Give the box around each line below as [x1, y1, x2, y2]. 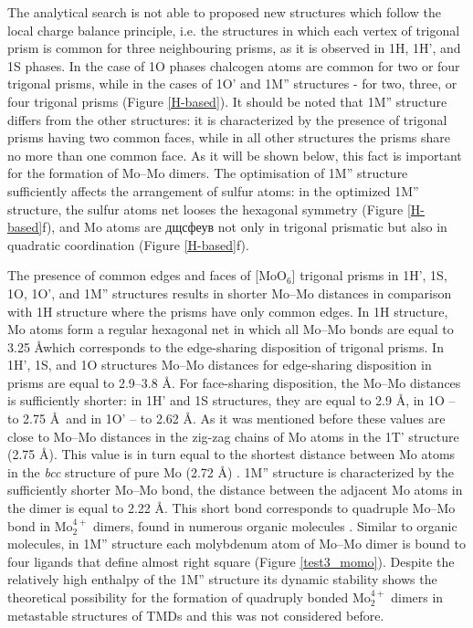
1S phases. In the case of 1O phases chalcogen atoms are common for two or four [7, 56, 460, 75]
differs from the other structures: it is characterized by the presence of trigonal [7, 110, 447, 129]
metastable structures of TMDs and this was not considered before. [7, 605, 384, 624]
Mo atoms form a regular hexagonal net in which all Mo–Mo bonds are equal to [7, 319, 454, 339]
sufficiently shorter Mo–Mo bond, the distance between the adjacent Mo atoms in [7, 480, 463, 499]
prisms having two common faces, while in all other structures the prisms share [7, 128, 450, 147]
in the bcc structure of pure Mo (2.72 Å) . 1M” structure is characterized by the [7, 462, 454, 481]
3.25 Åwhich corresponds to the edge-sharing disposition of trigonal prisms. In [7, 337, 444, 356]
